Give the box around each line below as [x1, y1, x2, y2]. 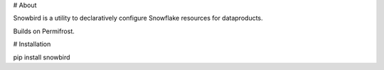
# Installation [13, 40, 51, 49]
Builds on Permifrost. [13, 27, 75, 35]
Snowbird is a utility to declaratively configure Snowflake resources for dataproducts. [13, 14, 263, 23]
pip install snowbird [13, 53, 70, 62]
